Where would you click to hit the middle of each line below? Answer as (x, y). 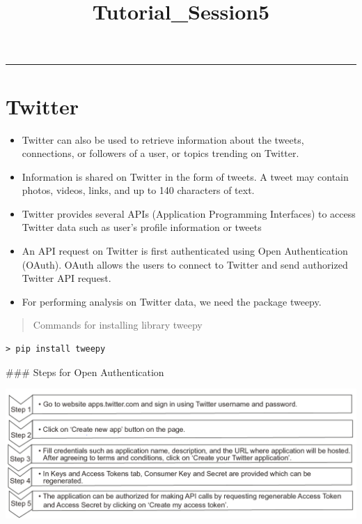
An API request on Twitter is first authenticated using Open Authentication (185, 251)
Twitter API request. (66, 278)
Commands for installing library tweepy (118, 325)
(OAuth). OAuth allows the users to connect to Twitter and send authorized (185, 264)
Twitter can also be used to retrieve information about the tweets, (163, 139)
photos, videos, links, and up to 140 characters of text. (138, 190)
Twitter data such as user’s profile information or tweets (142, 227)
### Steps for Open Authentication (85, 372)
